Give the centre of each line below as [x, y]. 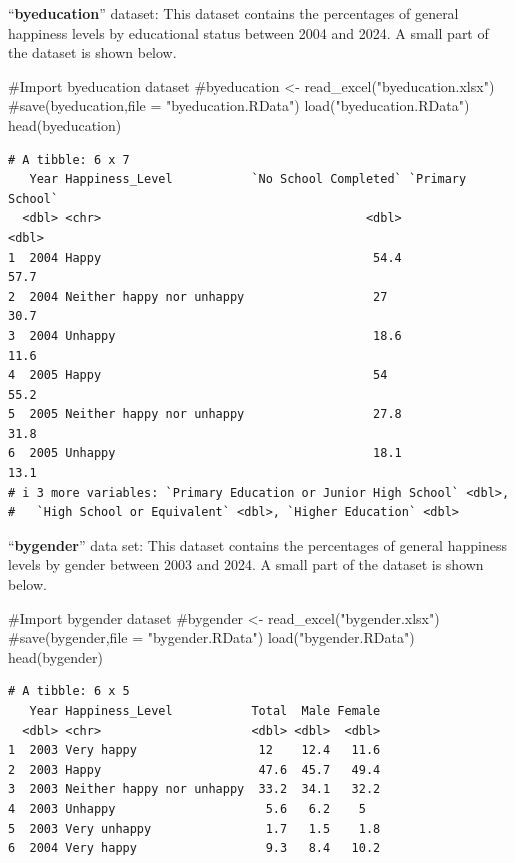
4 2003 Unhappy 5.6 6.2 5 [187, 808]
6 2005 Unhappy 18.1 [205, 453]
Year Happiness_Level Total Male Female [205, 711]
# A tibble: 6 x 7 [69, 159]
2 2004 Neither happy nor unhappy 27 [198, 296]
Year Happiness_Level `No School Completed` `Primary [248, 179]
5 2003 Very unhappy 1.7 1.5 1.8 [194, 828]
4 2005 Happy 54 [198, 375]
